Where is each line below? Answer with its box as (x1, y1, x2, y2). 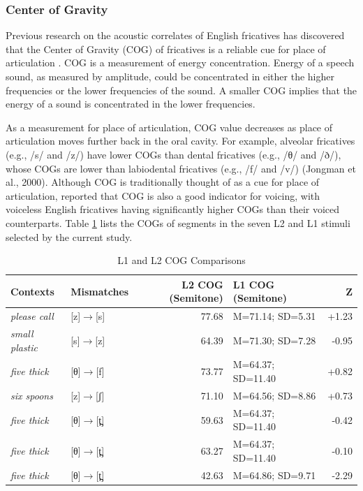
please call (10, 309, 54, 323)
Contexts (10, 284, 54, 298)
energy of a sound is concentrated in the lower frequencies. (6, 96, 255, 111)
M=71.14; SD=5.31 (232, 309, 316, 323)
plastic (10, 339, 38, 354)
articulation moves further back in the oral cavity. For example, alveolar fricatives (6, 133, 355, 148)
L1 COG (232, 277, 275, 291)
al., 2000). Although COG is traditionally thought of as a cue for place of (6, 175, 320, 189)
